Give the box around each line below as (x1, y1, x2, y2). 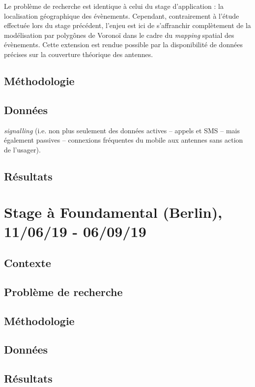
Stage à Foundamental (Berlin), (4, 202, 223, 222)
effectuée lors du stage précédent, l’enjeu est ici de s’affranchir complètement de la (4, 20, 251, 30)
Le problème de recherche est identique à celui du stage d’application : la (4, 1, 224, 11)
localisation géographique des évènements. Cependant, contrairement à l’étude (4, 10, 239, 21)
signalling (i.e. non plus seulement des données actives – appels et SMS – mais (4, 125, 240, 135)
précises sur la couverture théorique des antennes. (4, 49, 153, 59)
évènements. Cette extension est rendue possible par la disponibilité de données (4, 39, 243, 50)
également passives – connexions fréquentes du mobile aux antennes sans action (4, 135, 243, 145)
